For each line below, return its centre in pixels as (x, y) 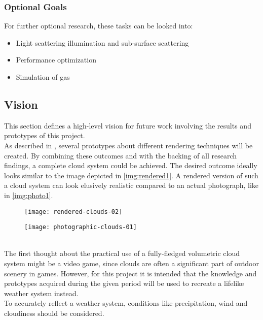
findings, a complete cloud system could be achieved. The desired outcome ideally (131, 165)
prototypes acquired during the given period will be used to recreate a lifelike (124, 283)
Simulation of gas (43, 77)
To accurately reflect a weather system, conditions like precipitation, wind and (126, 303)
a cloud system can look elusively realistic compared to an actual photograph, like (131, 185)
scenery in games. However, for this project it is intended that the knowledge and (130, 273)
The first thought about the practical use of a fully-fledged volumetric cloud (122, 253)
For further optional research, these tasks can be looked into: (99, 26)
